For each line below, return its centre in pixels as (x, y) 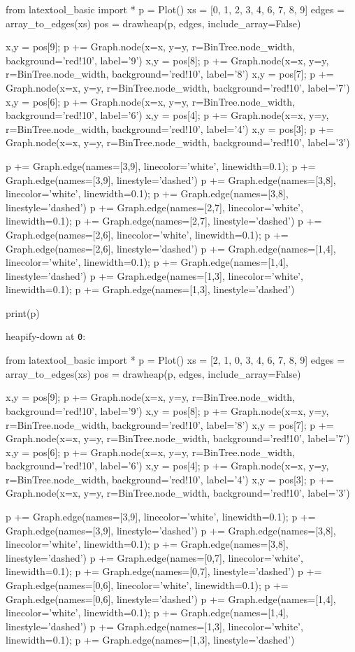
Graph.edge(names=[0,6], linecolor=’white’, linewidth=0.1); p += (147, 585)
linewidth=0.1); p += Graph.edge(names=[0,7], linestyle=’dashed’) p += (164, 571)
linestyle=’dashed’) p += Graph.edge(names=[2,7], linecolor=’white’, (154, 207)
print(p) (23, 312)
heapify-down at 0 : (46, 336)
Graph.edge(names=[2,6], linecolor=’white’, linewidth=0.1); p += (147, 234)
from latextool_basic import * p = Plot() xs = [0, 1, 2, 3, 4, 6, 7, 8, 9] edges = (175, 9)
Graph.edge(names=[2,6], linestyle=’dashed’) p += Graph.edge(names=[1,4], (171, 248)
